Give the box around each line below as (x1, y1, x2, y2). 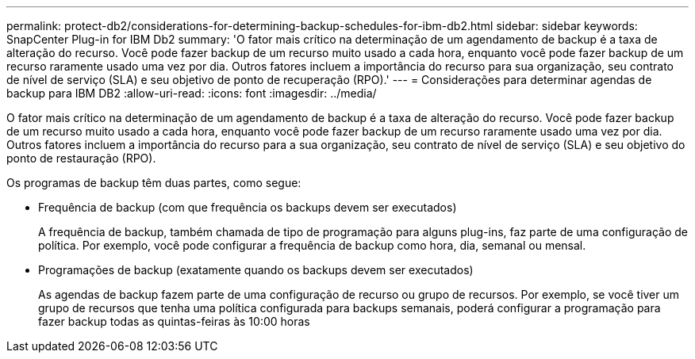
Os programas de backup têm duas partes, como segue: (6, 176, 301, 189)
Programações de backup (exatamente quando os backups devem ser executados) (38, 263, 474, 277)
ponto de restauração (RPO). (6, 151, 156, 165)
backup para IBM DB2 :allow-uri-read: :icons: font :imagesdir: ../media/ (6, 86, 377, 100)
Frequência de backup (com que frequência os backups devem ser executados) (38, 201, 457, 214)
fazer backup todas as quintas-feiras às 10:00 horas (38, 315, 310, 328)
